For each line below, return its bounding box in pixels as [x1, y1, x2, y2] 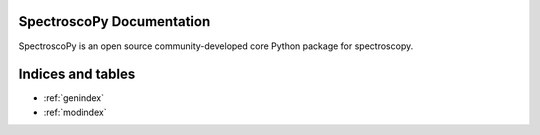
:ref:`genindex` [43, 92, 105, 104]
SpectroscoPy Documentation [18, 13, 211, 30]
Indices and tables [18, 66, 136, 83]
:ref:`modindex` [43, 106, 107, 118]
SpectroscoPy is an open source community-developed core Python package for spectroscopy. [18, 40, 414, 52]
